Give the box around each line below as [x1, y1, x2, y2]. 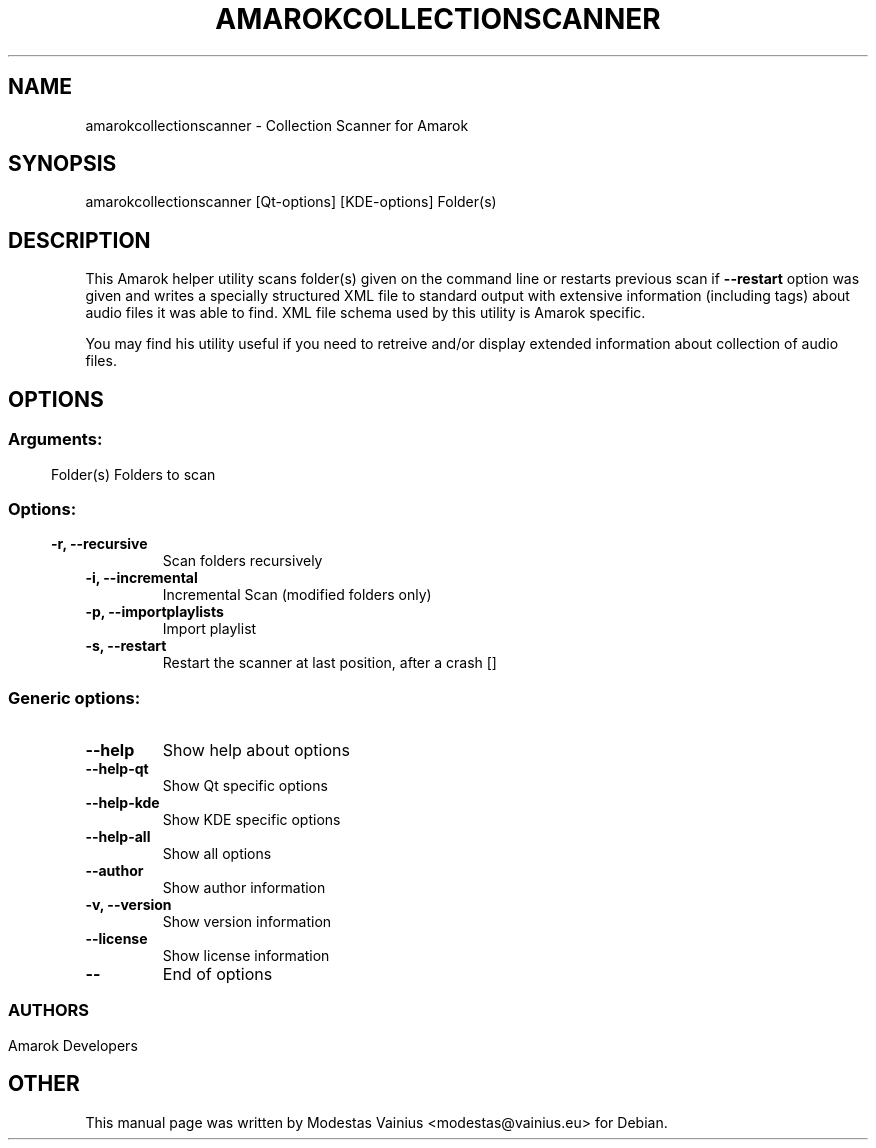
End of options [162, 964, 273, 984]
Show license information [162, 947, 330, 964]
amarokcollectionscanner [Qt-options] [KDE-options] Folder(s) [85, 193, 497, 211]
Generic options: [8, 687, 141, 708]
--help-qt [85, 760, 149, 777]
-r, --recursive [51, 535, 148, 553]
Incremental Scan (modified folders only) [162, 586, 432, 604]
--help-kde [85, 794, 160, 811]
